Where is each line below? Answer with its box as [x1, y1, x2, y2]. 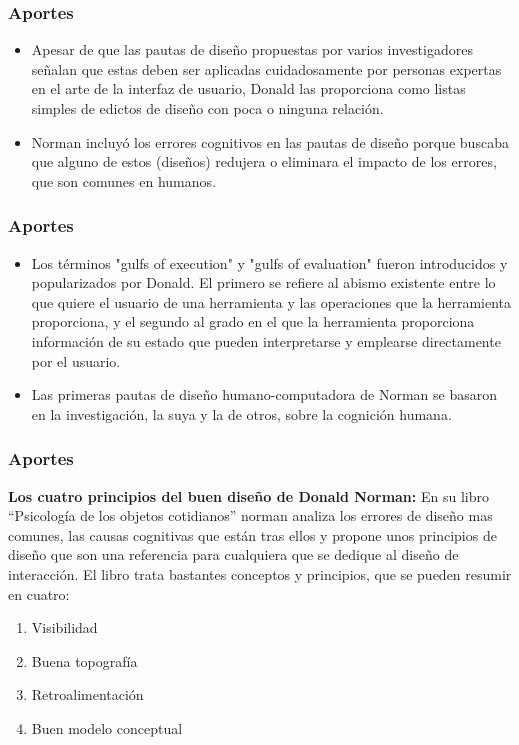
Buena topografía [31, 650, 138, 671]
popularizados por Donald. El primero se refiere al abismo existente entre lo [31, 272, 496, 293]
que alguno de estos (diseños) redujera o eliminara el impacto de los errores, [31, 151, 497, 172]
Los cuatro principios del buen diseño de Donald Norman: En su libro [8, 485, 489, 506]
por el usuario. [31, 350, 121, 371]
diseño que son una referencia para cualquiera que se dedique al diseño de [8, 544, 459, 565]
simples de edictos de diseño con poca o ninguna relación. [31, 98, 384, 118]
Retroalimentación [31, 684, 144, 705]
